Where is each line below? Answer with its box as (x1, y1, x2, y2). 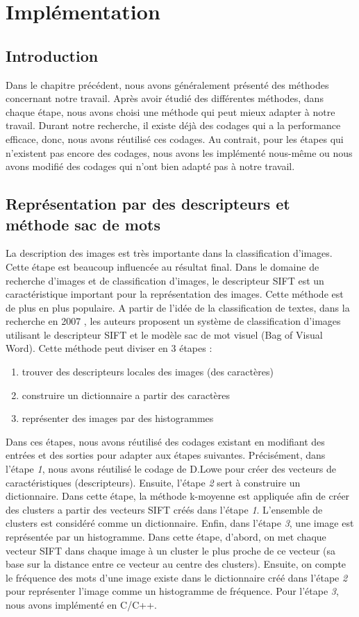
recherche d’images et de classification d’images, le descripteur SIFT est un (6, 273, 324, 287)
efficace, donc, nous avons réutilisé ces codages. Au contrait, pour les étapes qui (6, 131, 344, 146)
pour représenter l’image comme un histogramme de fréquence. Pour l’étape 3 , (6, 584, 339, 598)
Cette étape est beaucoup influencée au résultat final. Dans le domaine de (6, 259, 319, 273)
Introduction (6, 44, 99, 66)
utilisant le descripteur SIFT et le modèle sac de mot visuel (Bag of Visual (6, 327, 323, 341)
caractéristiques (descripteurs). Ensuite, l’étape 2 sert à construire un (6, 475, 301, 489)
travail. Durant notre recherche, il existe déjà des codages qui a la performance (6, 118, 341, 133)
